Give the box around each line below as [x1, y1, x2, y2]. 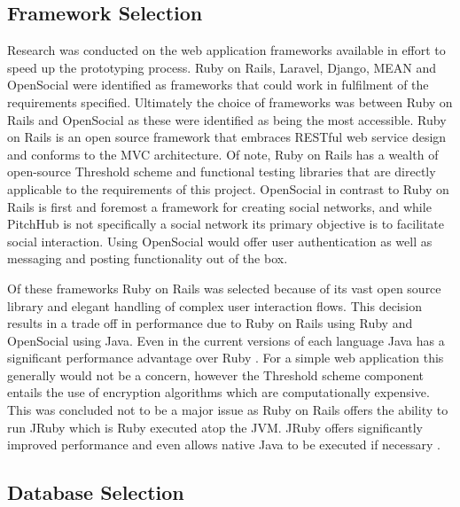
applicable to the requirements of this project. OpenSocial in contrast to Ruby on [7, 179, 449, 198]
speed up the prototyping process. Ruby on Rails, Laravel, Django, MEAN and [7, 58, 437, 76]
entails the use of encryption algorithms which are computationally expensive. [7, 383, 430, 402]
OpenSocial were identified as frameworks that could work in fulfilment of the [7, 75, 429, 94]
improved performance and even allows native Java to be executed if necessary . [7, 435, 441, 454]
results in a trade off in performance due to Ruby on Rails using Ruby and [7, 314, 413, 332]
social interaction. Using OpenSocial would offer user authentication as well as [7, 231, 433, 250]
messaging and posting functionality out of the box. [7, 249, 288, 268]
